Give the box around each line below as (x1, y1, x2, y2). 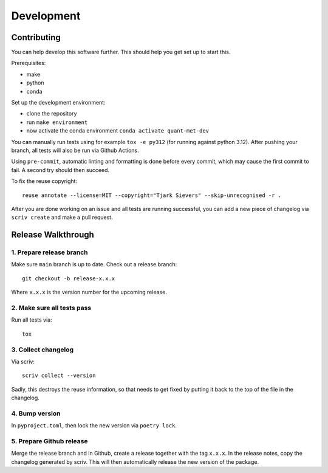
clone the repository (26, 110, 77, 117)
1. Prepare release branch (11, 248, 88, 257)
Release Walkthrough (11, 230, 94, 240)
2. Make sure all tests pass (11, 304, 92, 312)
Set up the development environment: (11, 99, 106, 106)
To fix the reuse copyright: (11, 178, 78, 185)
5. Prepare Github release (11, 437, 88, 445)
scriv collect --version (22, 372, 96, 379)
